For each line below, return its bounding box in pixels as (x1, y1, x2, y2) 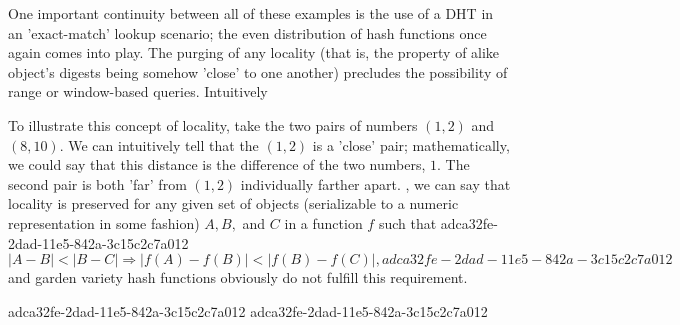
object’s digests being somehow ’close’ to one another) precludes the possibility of (8, 61, 508, 82)
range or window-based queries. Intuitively (8, 81, 268, 102)
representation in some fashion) (8, 212, 200, 233)
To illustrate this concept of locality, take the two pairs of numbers (8, 114, 418, 135)
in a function (284, 212, 363, 233)
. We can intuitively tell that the (59, 134, 259, 155)
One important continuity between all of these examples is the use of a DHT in (8, 3, 494, 23)
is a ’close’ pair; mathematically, (312, 134, 510, 155)
